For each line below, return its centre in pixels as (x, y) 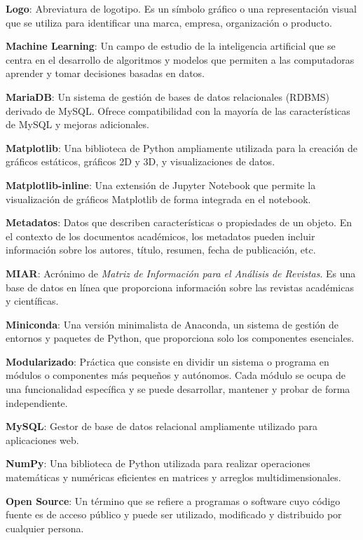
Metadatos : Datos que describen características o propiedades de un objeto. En (179, 222)
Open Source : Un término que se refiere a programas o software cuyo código (173, 500)
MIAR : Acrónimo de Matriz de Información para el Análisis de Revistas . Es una (181, 273)
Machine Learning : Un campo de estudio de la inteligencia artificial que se (171, 46)
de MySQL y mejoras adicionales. (77, 124)
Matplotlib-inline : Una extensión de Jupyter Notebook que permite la (161, 185)
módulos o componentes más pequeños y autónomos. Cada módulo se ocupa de (176, 375)
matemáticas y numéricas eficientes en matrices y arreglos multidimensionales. (173, 477)
